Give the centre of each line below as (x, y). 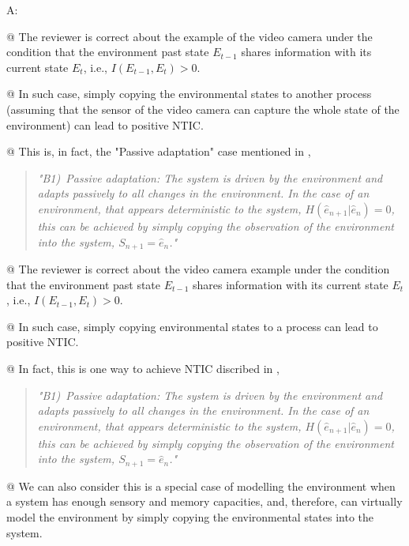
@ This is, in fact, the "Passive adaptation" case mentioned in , (159, 151)
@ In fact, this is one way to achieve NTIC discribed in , (143, 368)
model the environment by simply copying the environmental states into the (190, 516)
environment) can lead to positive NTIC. (105, 124)
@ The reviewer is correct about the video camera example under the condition (198, 268)
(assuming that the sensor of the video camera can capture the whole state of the (203, 109)
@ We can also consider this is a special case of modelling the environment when (201, 486)
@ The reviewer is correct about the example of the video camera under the (189, 36)
